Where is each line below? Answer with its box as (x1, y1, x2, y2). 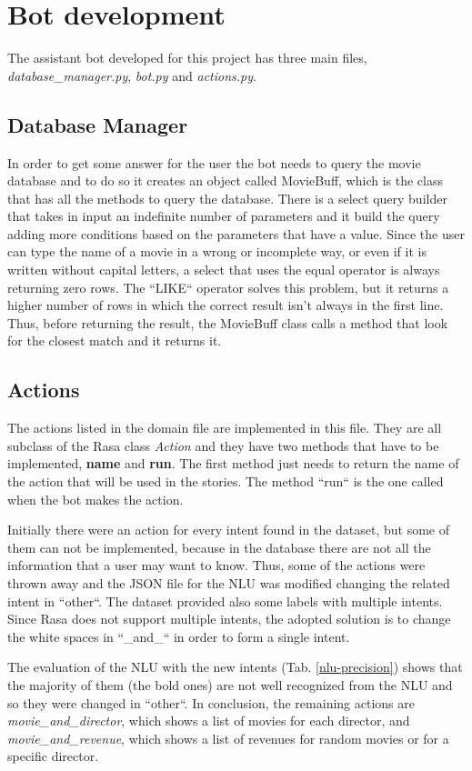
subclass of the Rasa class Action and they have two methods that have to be (7, 436, 439, 455)
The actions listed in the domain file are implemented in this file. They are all (7, 418, 442, 437)
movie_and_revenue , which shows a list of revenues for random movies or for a (7, 728, 449, 747)
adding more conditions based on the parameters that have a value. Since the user (7, 224, 465, 243)
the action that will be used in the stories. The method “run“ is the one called (7, 472, 444, 491)
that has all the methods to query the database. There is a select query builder (7, 188, 447, 207)
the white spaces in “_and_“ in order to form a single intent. (7, 626, 350, 646)
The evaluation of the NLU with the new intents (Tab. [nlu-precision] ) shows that (7, 657, 463, 676)
